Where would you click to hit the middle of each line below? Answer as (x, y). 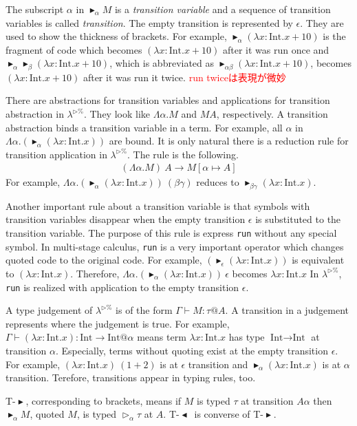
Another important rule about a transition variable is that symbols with (158, 205)
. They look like (117, 114)
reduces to (218, 182)
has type (247, 337)
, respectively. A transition (272, 114)
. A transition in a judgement (287, 310)
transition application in (56, 154)
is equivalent (318, 260)
